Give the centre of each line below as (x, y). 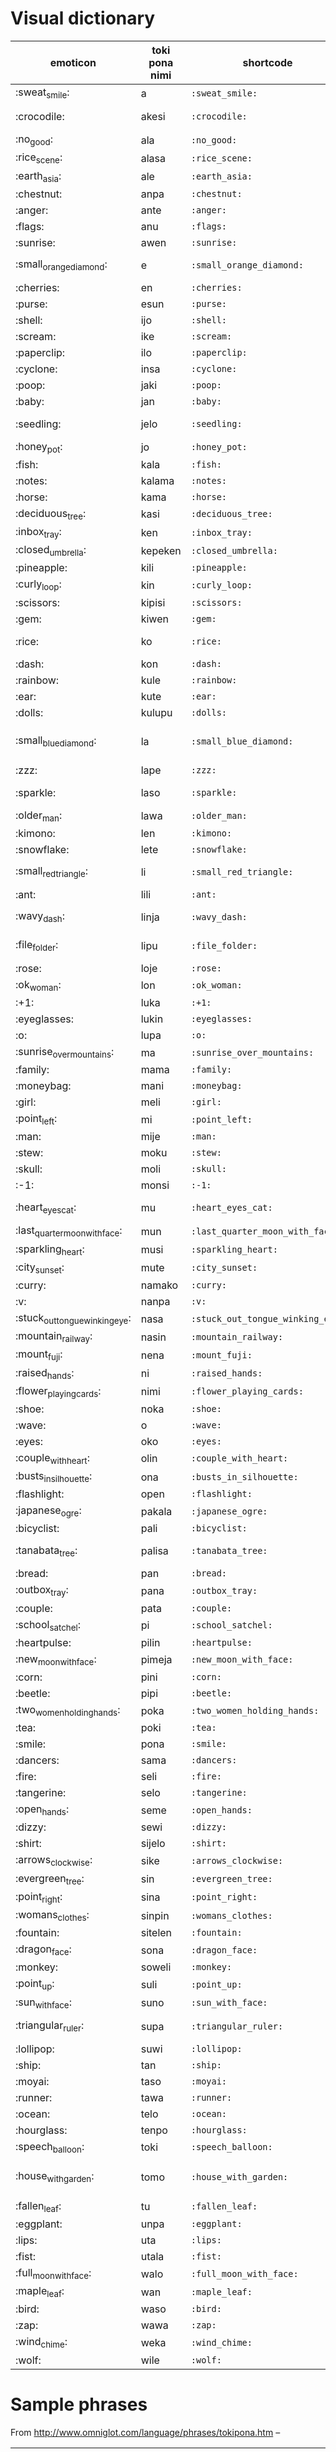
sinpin (155, 1915)
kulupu (156, 712)
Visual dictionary (83, 18)
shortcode (267, 62)
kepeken (161, 550)
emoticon (73, 62)
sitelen (156, 1933)
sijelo (153, 1844)
